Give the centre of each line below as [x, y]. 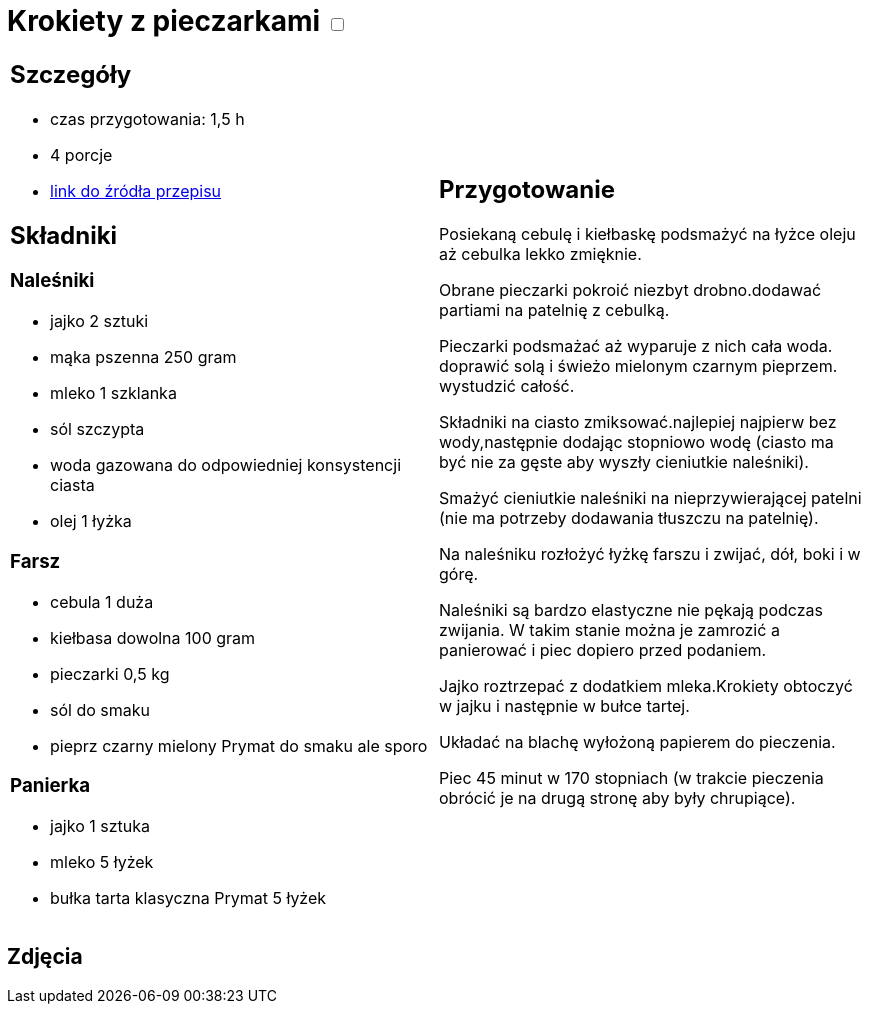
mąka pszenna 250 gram [143, 357]
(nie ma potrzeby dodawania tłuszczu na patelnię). [629, 518]
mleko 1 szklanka [113, 393]
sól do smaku [100, 709]
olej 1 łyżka [91, 521]
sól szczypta [97, 429]
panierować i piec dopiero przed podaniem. [603, 650]
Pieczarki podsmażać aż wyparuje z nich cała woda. [636, 346]
